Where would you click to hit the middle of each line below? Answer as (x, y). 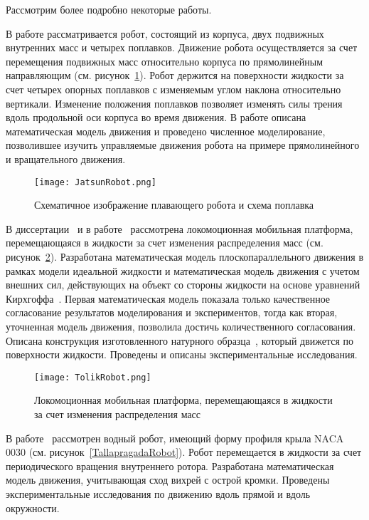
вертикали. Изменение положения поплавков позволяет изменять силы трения (174, 103)
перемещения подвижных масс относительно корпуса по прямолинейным (165, 61)
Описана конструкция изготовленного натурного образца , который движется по (180, 340)
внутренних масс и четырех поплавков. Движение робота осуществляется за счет (182, 47)
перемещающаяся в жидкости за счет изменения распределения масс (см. (165, 243)
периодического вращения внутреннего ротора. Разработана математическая (170, 466)
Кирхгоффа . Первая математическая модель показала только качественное (168, 298)
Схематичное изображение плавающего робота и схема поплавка (174, 205)
